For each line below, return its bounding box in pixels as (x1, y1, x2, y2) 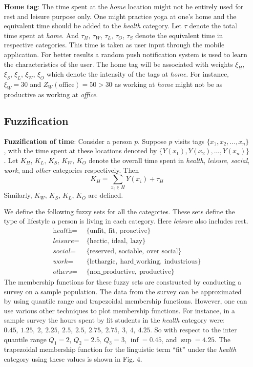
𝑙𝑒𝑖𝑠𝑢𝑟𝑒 (53, 237, 74, 245)
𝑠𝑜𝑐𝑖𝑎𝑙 (53, 247, 71, 255)
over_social (147, 247, 178, 255)
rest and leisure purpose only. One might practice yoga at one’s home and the (4, 11, 236, 21)
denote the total (189, 20, 237, 31)
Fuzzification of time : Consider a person (4, 136, 132, 146)
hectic (89, 237, 107, 245)
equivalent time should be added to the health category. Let (4, 20, 182, 31)
